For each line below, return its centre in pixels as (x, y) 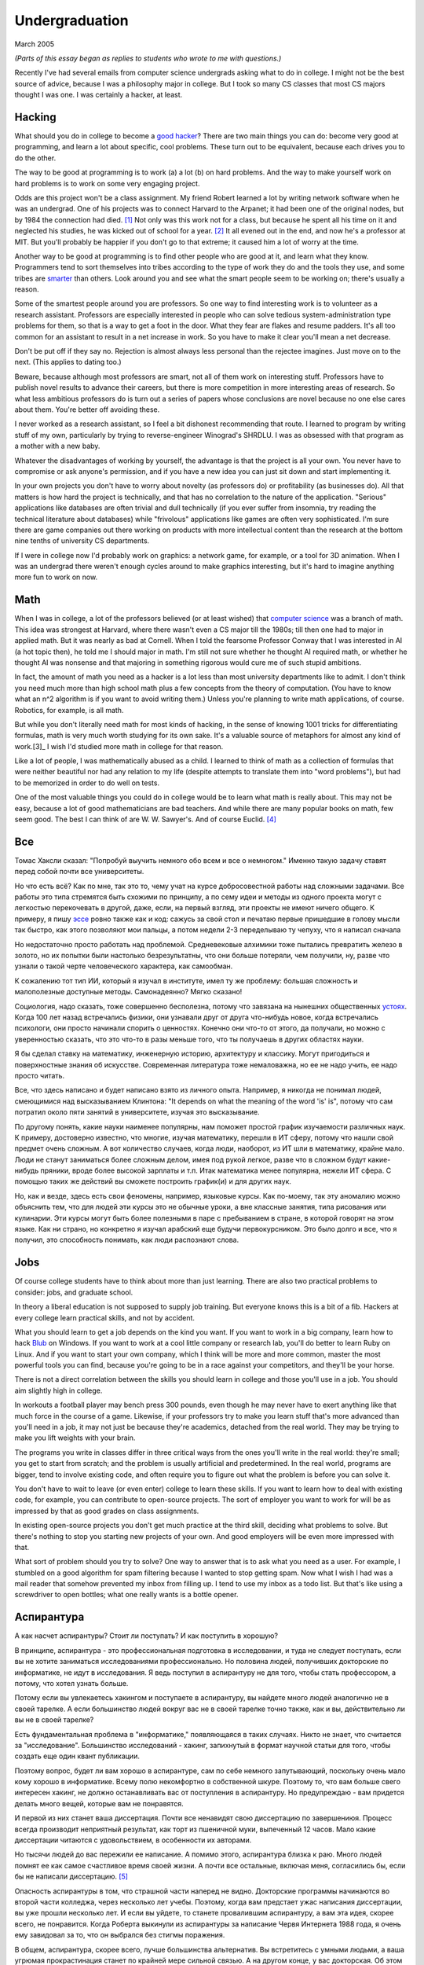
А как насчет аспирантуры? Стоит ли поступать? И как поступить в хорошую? (146, 1636)
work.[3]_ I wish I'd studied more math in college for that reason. (119, 746)
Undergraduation (71, 20)
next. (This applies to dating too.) (68, 362)
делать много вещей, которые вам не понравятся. (99, 1803)
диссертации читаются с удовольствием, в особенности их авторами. (133, 1840)
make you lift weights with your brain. (75, 1438)
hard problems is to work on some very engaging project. (107, 183)
